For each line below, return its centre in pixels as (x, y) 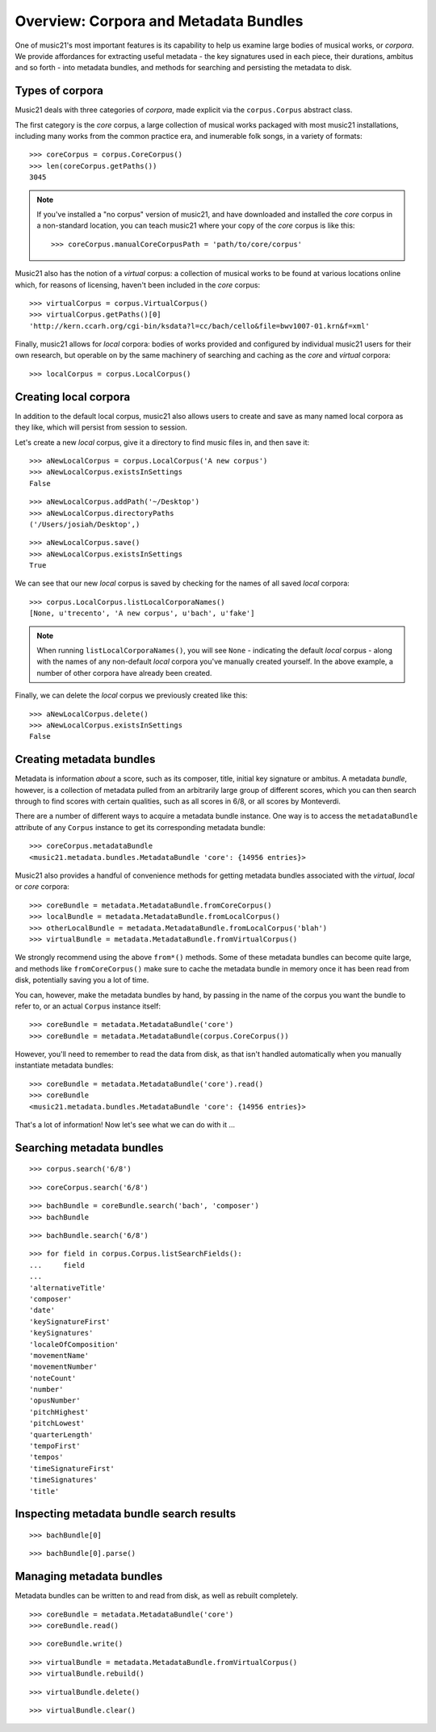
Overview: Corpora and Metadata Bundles (159, 21)
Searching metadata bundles (89, 1148)
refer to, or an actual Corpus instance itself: (88, 1006)
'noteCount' (53, 1378)
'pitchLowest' (57, 1424)
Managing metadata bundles (89, 1577)
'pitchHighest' (59, 1412)
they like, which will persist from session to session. (101, 427)
